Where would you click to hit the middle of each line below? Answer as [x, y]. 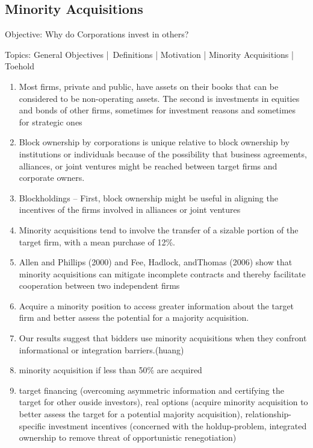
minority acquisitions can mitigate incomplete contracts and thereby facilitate [162, 273]
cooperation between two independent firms [99, 286]
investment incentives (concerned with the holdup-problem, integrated [178, 425]
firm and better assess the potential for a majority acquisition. [134, 317]
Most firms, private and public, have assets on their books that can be [149, 86]
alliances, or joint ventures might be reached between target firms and [148, 166]
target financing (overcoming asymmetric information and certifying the [151, 390]
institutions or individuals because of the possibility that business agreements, [163, 153]
